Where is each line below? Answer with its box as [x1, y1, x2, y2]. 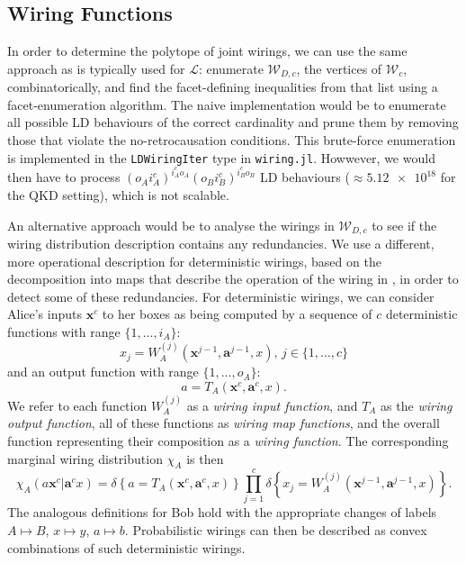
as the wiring [381, 395, 453, 414]
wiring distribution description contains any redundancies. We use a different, [7, 233, 435, 252]
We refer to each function [7, 395, 148, 414]
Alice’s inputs [7, 304, 82, 323]
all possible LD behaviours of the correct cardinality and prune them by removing [7, 113, 459, 132]
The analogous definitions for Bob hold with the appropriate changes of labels [7, 503, 437, 522]
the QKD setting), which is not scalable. [7, 185, 229, 204]
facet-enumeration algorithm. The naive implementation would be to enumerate [7, 95, 446, 114]
